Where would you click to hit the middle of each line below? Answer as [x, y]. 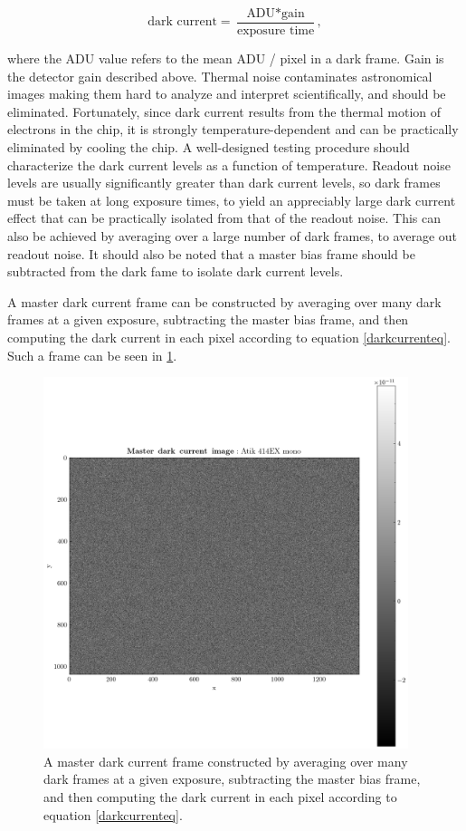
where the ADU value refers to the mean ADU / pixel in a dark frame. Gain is [226, 58]
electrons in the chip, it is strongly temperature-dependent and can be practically [233, 129]
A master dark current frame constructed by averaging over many [226, 761]
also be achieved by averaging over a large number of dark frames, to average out [232, 236]
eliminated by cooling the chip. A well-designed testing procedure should [209, 147]
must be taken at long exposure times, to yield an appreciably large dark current [232, 200]
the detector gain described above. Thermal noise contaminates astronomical [220, 76]
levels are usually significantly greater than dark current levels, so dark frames [224, 183]
